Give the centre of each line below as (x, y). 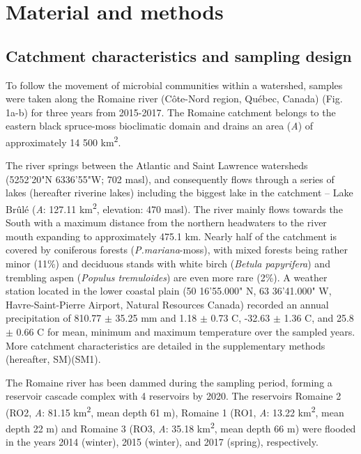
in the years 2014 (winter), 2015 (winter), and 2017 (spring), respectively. (162, 442)
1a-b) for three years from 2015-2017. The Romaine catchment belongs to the (171, 112)
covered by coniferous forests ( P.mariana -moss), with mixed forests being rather (177, 250)
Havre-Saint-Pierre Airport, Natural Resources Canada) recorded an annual (167, 304)
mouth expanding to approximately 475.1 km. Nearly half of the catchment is (171, 236)
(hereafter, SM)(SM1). (53, 359)
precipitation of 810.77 (54, 318)
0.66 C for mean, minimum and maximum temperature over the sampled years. (186, 331)
